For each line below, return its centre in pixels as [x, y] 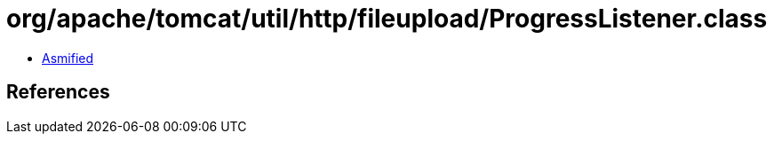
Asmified [68, 58]
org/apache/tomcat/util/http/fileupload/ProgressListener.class [387, 19]
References [58, 92]
